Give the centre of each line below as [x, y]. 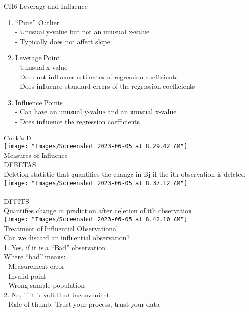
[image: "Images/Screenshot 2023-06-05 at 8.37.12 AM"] [96, 183]
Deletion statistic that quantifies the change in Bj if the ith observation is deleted [124, 174]
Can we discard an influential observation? [67, 238]
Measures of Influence [36, 155]
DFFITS [16, 201]
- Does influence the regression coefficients [77, 121]
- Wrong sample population [44, 285]
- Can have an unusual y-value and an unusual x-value [96, 112]
